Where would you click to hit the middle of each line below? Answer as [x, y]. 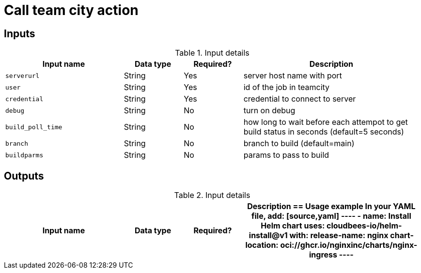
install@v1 [268, 235]
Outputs [24, 176]
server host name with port [293, 76]
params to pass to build [286, 155]
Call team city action [71, 10]
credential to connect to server [300, 99]
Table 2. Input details [212, 195]
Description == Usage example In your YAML [331, 206]
